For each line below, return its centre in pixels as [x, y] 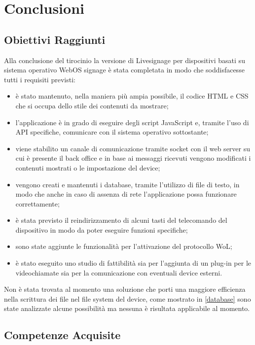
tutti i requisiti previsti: [40, 79]
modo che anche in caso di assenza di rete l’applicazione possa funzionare [126, 194]
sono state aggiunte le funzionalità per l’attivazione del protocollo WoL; [124, 246]
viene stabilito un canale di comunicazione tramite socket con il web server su [133, 148]
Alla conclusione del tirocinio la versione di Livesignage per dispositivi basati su [125, 60]
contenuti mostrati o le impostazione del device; [88, 167]
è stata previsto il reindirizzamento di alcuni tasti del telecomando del [121, 220]
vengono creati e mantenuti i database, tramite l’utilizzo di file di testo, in [127, 184]
